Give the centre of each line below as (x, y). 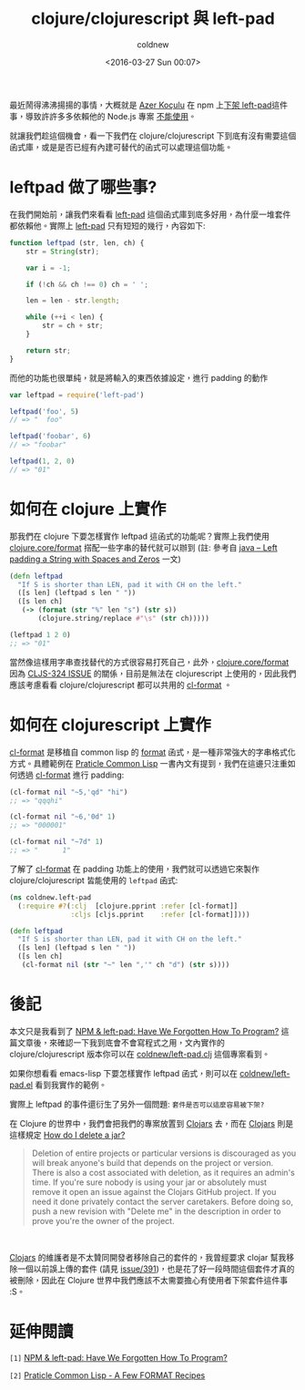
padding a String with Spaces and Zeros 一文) (96, 559)
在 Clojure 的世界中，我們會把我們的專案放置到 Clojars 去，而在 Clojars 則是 (152, 1123)
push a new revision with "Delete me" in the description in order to (156, 1211)
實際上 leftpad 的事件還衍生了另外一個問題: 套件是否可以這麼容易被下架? (137, 1104)
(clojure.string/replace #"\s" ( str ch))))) (123, 619)
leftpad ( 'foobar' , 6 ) (51, 437)
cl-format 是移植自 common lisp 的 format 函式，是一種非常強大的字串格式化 (152, 752)
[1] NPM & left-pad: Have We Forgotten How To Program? (118, 1357)
